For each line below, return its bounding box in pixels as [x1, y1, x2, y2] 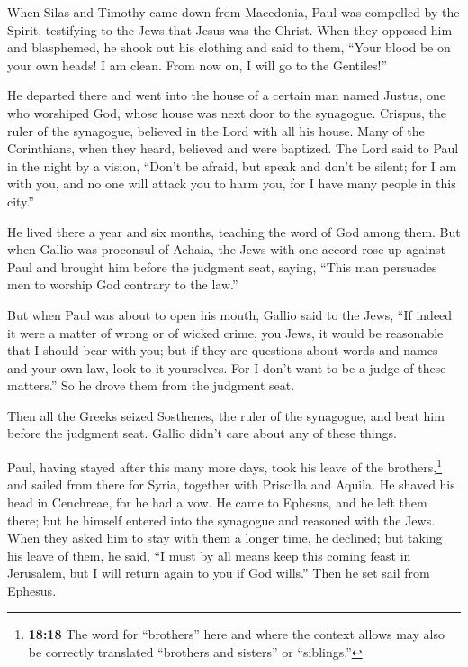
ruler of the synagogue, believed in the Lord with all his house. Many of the [7, 121, 425, 140]
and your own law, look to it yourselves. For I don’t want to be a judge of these [7, 358, 446, 377]
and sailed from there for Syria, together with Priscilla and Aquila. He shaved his [7, 475, 455, 494]
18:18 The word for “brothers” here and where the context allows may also [28, 625, 445, 644]
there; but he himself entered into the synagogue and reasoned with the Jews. [7, 510, 436, 529]
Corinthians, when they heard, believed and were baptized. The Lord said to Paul [7, 139, 459, 158]
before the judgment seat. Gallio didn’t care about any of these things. [7, 424, 397, 443]
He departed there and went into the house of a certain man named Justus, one [7, 86, 446, 105]
